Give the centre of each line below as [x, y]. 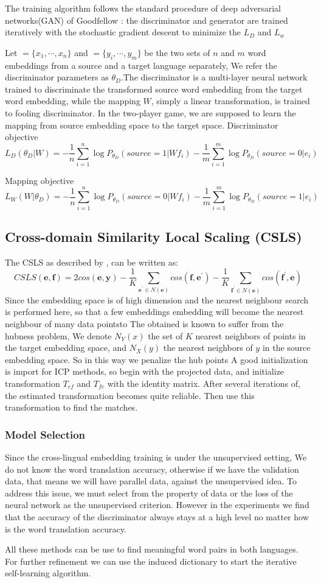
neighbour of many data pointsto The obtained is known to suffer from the [144, 323]
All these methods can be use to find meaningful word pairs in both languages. [152, 549]
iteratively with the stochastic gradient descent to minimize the [123, 32]
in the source [286, 348]
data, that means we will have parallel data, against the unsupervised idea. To [151, 481]
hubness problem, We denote [58, 335]
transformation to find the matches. [71, 407]
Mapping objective [40, 180]
